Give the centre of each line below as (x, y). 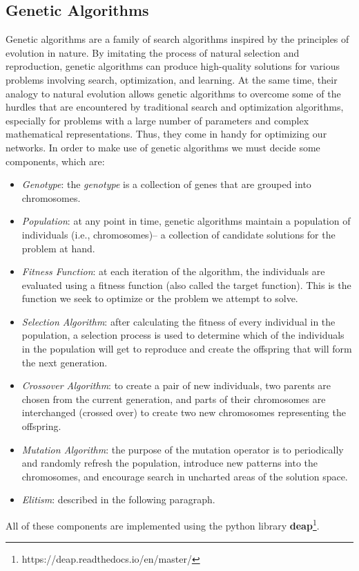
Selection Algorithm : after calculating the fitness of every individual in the (178, 321)
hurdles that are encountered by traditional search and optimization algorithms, (175, 107)
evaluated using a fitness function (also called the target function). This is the (186, 284)
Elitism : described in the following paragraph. (118, 499)
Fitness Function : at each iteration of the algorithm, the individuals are (173, 271)
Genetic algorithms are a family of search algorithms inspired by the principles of (177, 39)
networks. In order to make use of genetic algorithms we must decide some (163, 147)
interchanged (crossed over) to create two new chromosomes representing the (184, 412)
